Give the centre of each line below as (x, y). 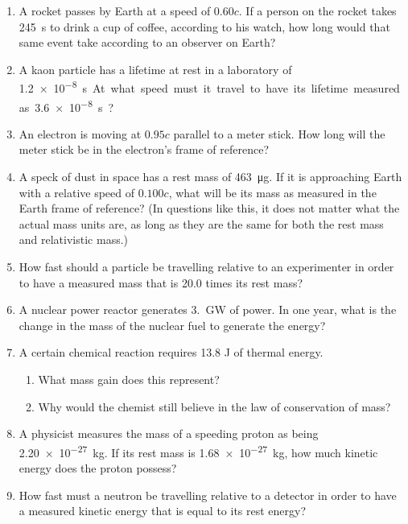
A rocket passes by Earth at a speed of (115, 10)
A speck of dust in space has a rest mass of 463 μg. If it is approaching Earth (210, 177)
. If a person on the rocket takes (317, 10)
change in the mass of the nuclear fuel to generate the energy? (172, 325)
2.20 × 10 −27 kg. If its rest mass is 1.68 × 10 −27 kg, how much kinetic (198, 451)
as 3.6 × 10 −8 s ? (66, 105)
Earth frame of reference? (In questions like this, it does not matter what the (209, 208)
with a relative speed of (77, 192)
